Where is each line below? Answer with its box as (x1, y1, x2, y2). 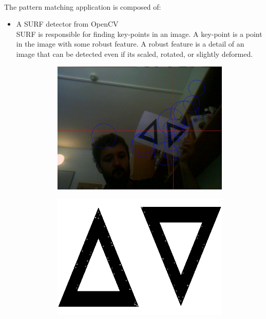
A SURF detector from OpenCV (16, 18, 119, 29)
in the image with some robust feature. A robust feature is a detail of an (16, 38, 244, 49)
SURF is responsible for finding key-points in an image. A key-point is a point (16, 28, 262, 39)
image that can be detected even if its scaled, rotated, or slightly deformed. (16, 48, 253, 59)
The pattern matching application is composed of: (4, 1, 161, 12)
